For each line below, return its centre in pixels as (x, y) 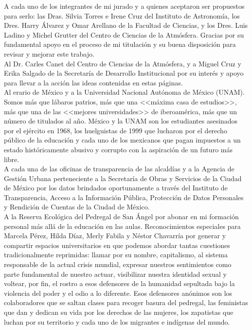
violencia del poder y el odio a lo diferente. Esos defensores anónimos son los (118, 293)
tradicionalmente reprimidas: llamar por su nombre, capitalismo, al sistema (116, 255)
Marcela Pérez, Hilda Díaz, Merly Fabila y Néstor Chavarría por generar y (115, 236)
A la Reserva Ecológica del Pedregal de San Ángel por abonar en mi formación (121, 217)
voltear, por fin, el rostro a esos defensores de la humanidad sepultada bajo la (119, 283)
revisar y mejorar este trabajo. (49, 53)
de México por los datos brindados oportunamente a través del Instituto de (116, 188)
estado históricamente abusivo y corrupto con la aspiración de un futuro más (118, 149)
